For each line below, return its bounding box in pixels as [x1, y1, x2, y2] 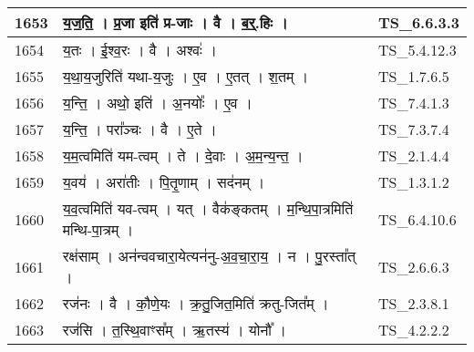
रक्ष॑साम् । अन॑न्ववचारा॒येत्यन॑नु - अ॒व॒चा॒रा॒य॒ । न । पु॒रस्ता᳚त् [62, 245, 356, 266]
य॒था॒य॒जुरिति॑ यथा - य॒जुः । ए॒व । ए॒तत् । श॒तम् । [62, 66, 309, 87]
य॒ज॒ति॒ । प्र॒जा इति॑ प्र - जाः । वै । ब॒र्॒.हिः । [62, 12, 288, 33]
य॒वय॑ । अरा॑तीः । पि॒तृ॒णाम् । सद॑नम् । [62, 171, 265, 192]
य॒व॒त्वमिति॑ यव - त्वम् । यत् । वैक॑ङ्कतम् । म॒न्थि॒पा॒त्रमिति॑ [62, 198, 354, 219]
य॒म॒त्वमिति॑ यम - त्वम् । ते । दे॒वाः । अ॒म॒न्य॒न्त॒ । [62, 145, 304, 166]
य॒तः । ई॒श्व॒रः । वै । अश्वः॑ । [62, 39, 217, 60]
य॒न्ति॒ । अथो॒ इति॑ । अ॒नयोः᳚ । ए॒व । [62, 92, 252, 113]
